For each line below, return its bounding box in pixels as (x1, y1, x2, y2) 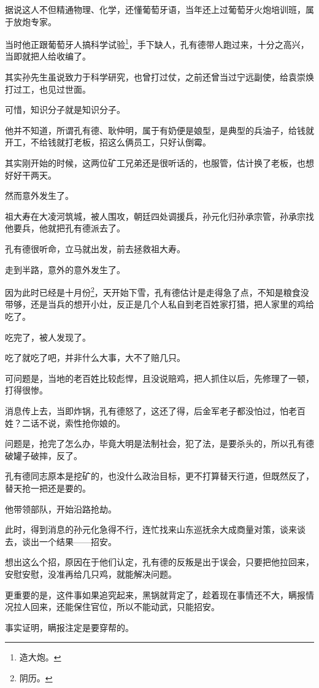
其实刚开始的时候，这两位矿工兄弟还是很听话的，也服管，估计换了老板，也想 (5, 157, 314, 169)
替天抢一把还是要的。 (5, 481, 91, 494)
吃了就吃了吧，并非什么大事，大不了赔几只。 (5, 351, 185, 364)
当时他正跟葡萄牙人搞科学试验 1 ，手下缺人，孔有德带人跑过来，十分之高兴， (5, 36, 309, 50)
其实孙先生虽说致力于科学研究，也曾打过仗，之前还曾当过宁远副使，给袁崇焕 (5, 71, 314, 83)
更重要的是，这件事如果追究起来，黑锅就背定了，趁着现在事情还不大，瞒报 (5, 588, 306, 601)
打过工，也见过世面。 (5, 82, 91, 95)
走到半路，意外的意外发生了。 (5, 263, 125, 276)
